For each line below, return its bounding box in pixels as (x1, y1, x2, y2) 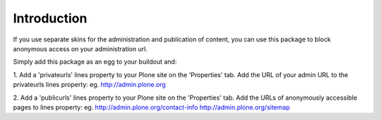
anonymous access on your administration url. (13, 44, 148, 53)
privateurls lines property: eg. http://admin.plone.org (13, 81, 166, 89)
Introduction (13, 11, 87, 26)
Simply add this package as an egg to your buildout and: (13, 58, 177, 66)
